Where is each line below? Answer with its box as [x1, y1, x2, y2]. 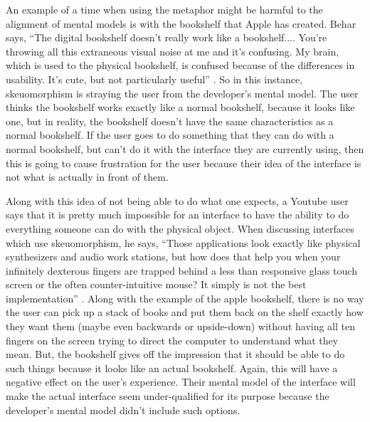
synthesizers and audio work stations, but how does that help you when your [6, 249, 341, 264]
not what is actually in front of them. [6, 169, 169, 184]
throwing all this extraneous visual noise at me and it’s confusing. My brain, [6, 43, 339, 58]
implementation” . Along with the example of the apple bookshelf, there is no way [6, 290, 364, 305]
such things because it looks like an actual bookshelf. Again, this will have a [6, 360, 338, 375]
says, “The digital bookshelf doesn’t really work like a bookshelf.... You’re [6, 30, 327, 45]
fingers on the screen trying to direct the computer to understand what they [6, 332, 339, 347]
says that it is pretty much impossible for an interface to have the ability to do [6, 207, 349, 222]
